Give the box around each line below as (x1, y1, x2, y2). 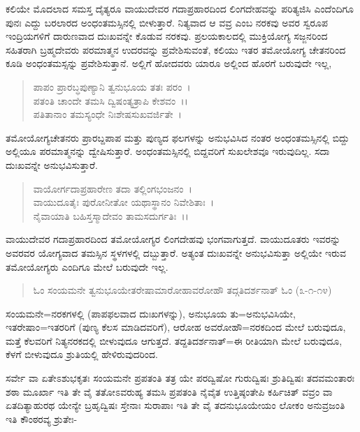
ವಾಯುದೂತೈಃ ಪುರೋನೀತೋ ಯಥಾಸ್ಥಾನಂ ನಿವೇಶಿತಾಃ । (33, 195, 214, 209)
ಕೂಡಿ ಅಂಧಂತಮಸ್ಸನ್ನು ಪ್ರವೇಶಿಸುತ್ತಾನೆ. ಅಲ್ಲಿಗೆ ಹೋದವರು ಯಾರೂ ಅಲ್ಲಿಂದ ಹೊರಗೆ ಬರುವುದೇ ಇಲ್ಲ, (6, 56, 332, 70)
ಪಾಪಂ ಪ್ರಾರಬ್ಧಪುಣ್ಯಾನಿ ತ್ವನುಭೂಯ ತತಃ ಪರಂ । (33, 79, 191, 94)
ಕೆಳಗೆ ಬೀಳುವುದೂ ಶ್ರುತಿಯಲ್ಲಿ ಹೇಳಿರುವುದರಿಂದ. (6, 347, 158, 362)
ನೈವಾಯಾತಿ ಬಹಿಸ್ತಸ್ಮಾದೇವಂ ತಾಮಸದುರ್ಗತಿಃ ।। (33, 208, 189, 223)
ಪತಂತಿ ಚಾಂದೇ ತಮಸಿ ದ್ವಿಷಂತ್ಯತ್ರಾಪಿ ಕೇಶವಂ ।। (33, 93, 188, 107)
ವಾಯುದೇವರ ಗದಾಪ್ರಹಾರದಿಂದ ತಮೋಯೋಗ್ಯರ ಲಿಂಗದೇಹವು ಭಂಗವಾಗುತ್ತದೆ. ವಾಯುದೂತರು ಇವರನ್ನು (6, 232, 341, 246)
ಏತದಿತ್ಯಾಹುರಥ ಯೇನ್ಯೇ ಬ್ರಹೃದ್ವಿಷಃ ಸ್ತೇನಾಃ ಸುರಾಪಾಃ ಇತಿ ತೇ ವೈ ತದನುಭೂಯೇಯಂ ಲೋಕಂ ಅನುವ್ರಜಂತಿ (6, 398, 345, 412)
